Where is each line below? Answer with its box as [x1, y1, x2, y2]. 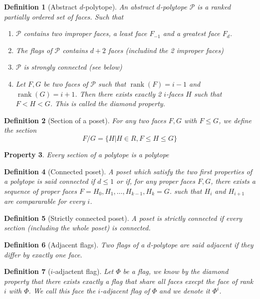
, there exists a [211, 176, 256, 186]
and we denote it [159, 285, 210, 296]
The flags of [15, 45, 52, 55]
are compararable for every [4, 196, 85, 206]
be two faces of [43, 78, 88, 89]
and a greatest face [163, 28, 220, 39]
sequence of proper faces [4, 185, 77, 196]
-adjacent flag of [100, 285, 150, 296]
